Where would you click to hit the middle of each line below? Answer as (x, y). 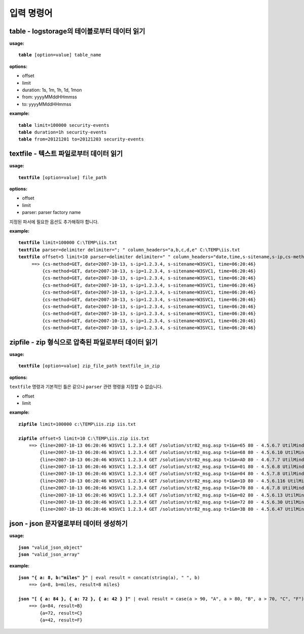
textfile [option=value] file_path (63, 177)
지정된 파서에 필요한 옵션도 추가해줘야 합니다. (54, 222)
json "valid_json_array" (49, 555)
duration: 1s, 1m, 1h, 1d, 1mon (52, 90)
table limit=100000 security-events (64, 125)
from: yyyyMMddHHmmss (49, 97)
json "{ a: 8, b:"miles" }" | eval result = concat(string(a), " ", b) (109, 577)
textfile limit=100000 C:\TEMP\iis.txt (68, 243)
